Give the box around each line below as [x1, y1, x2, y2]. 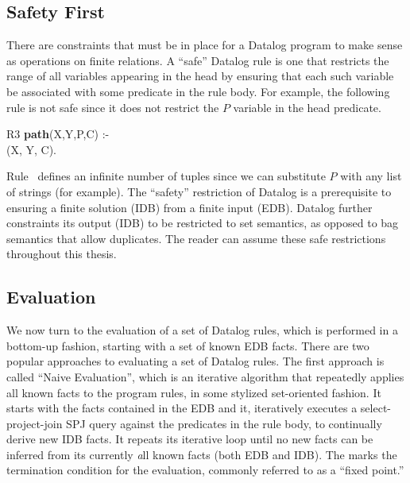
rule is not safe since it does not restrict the [6, 99, 219, 115]
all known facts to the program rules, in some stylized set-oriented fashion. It [6, 384, 381, 400]
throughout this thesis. [6, 245, 117, 262]
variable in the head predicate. [233, 99, 381, 115]
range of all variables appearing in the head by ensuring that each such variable [6, 68, 394, 84]
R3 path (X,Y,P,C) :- [6, 126, 110, 142]
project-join [6, 415, 63, 431]
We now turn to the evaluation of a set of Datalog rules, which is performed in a [6, 322, 398, 338]
